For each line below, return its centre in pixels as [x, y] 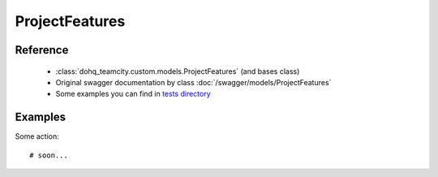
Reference [42, 50]
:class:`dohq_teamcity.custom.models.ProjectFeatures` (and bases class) [178, 71]
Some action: [37, 136]
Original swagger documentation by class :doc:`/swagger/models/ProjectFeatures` [193, 82]
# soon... [49, 155]
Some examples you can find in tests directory [133, 94]
